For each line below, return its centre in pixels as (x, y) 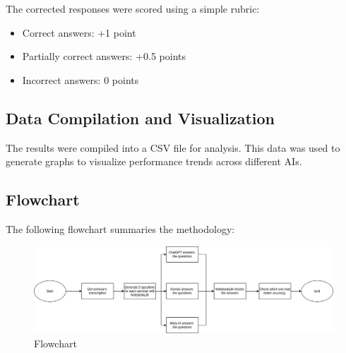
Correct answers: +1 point (79, 32)
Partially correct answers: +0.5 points (104, 56)
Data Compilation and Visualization (140, 118)
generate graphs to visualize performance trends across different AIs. (154, 161)
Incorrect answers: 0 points (80, 79)
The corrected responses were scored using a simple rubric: (133, 8)
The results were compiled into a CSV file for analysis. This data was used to (173, 147)
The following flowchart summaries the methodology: (120, 228)
